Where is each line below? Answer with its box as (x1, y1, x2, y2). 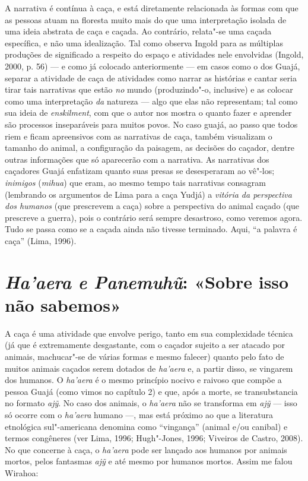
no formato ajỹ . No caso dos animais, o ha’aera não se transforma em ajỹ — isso (5, 397, 297, 409)
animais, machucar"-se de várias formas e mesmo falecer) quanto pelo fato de (5, 350, 284, 362)
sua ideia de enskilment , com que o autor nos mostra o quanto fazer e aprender (5, 106, 292, 119)
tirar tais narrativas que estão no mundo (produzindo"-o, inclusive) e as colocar (5, 83, 293, 96)
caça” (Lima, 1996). (5, 234, 77, 246)
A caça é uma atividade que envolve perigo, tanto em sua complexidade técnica (5, 327, 293, 339)
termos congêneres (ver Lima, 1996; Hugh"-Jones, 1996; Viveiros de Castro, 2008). (5, 432, 303, 444)
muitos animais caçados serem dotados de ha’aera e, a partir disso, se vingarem (5, 362, 293, 374)
